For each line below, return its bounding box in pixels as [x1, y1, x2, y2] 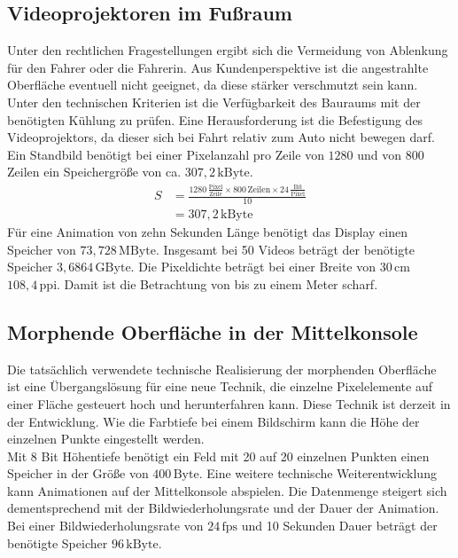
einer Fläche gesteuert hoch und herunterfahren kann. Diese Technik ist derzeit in [7, 394, 451, 413]
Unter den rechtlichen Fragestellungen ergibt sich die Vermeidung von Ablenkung [7, 41, 448, 59]
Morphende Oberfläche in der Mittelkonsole [7, 318, 418, 345]
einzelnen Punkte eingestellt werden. [7, 429, 205, 448]
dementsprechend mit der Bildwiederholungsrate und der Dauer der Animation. [7, 499, 439, 517]
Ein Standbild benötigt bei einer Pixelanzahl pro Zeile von [7, 145, 324, 163]
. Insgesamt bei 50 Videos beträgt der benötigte [155, 240, 415, 258]
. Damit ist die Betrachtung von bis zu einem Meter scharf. [57, 274, 378, 293]
